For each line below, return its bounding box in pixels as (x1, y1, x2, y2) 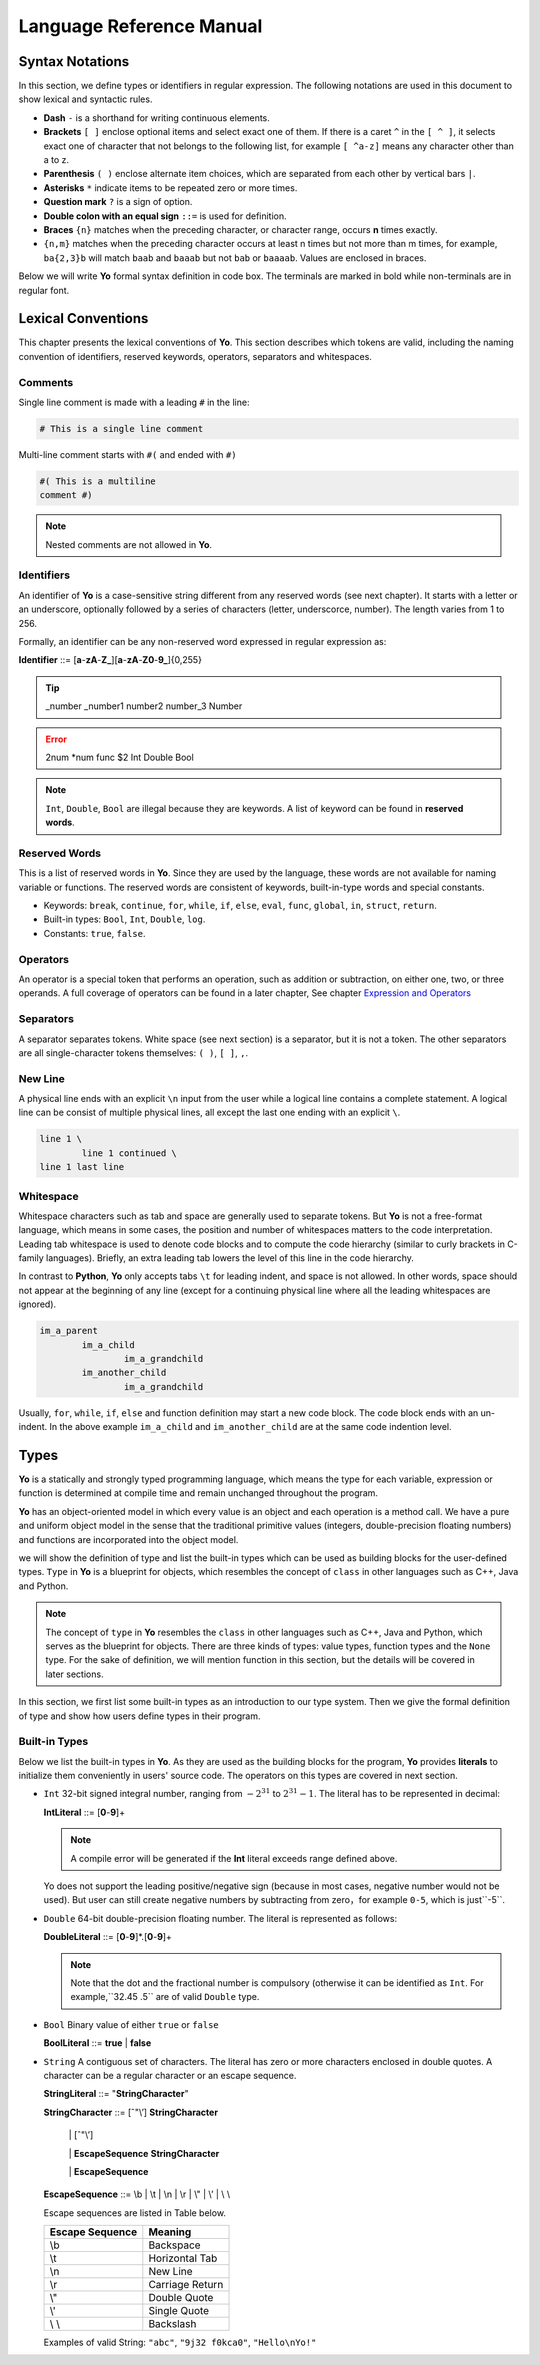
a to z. (43, 154, 70, 166)
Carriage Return (148, 2278, 224, 2292)
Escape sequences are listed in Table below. (43, 2206, 227, 2219)
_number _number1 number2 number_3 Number (45, 700, 243, 712)
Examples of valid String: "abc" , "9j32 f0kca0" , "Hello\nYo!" (43, 2336, 317, 2349)
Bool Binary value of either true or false (43, 2018, 219, 2030)
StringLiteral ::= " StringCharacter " (43, 2088, 189, 2100)
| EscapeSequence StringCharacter (68, 2147, 220, 2159)
